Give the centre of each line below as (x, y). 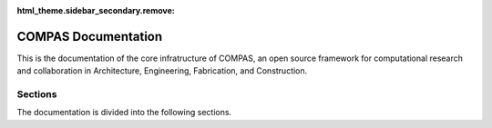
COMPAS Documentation (90, 36)
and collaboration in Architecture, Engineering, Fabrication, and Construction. (162, 71)
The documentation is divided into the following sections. (124, 113)
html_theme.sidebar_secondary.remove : (96, 10)
